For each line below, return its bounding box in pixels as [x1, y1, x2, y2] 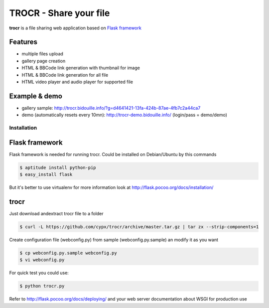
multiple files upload [21, 51, 63, 57]
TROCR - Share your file [9, 7, 110, 18]
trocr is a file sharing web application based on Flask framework [9, 25, 141, 31]
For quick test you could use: [9, 270, 69, 276]
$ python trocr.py [19, 283, 65, 289]
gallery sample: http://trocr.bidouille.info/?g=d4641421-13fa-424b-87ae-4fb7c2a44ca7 [21, 105, 201, 111]
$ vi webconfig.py [19, 257, 65, 263]
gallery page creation [21, 58, 66, 64]
